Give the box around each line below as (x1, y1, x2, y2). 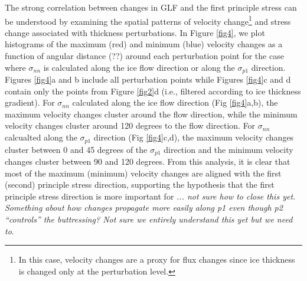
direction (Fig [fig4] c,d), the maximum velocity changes (93, 131, 294, 143)
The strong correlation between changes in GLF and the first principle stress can (5, 1, 297, 13)
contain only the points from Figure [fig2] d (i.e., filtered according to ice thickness (5, 84, 301, 97)
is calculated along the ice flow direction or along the (43, 61, 235, 73)
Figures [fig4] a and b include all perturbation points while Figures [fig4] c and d (5, 73, 291, 86)
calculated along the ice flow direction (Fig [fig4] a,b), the (72, 96, 278, 109)
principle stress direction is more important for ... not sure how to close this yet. (5, 189, 296, 202)
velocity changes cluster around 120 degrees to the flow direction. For (5, 119, 256, 132)
